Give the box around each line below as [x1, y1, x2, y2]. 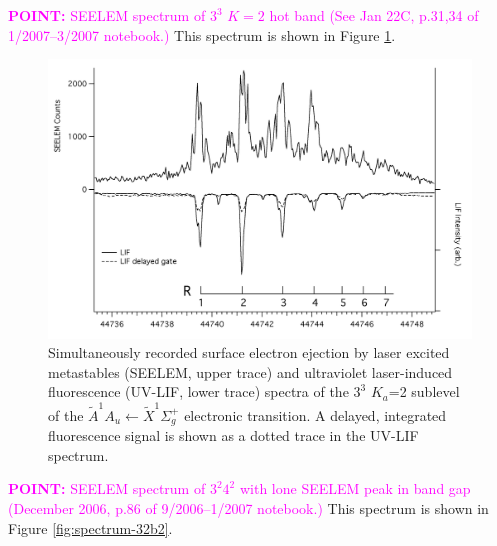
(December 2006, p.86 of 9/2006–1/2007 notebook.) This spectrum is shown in [8, 498, 489, 518]
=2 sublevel [388, 381, 460, 402]
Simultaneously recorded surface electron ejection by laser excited [48, 342, 450, 363]
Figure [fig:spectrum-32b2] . [8, 517, 173, 538]
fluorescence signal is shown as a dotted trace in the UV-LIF [48, 425, 419, 446]
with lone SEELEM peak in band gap [239, 478, 471, 499]
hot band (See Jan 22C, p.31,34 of [269, 5, 479, 25]
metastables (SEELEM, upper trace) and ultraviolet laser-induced [48, 361, 453, 382]
